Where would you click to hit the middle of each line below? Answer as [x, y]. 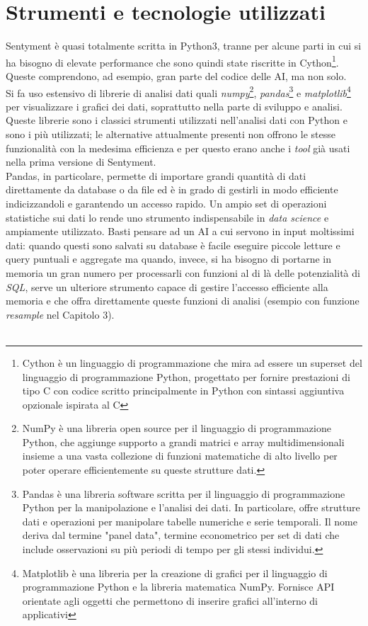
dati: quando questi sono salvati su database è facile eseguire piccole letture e [173, 245]
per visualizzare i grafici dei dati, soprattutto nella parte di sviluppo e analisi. [174, 106]
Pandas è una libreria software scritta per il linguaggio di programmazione [184, 493]
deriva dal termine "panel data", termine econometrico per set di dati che [181, 535]
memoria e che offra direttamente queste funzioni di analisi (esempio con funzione [183, 301]
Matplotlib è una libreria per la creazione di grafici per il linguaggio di [175, 573]
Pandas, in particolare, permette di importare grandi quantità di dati [156, 175]
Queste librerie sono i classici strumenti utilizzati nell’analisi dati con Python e [177, 120]
